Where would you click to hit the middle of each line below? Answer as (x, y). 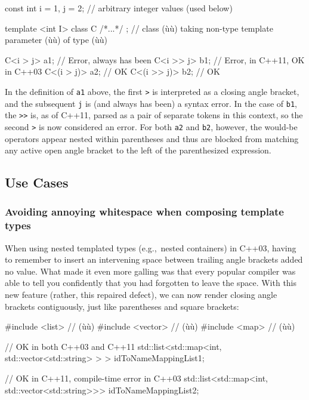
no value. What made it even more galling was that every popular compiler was (150, 271)
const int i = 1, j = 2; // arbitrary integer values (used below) (119, 8)
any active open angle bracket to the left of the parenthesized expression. (138, 150)
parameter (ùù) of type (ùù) (56, 40)
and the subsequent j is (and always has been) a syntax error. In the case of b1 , (151, 103)
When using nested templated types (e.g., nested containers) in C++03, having (151, 247)
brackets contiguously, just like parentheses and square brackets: (122, 306)
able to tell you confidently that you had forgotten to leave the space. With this (151, 283)
